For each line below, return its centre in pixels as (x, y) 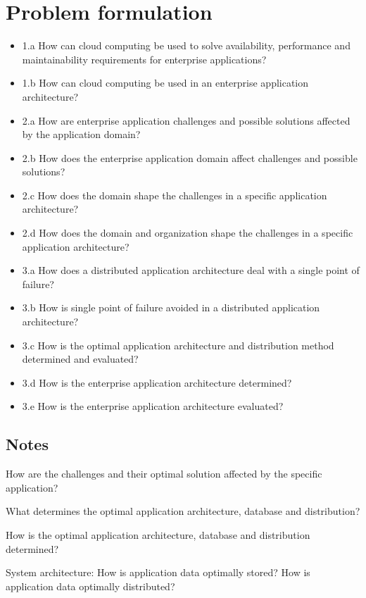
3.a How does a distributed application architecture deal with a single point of (191, 270)
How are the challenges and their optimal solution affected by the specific (164, 474)
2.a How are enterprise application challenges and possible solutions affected (186, 120)
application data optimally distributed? (90, 586)
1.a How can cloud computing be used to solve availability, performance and (186, 45)
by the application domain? (81, 134)
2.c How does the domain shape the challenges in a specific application (175, 195)
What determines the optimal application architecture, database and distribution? (183, 511)
